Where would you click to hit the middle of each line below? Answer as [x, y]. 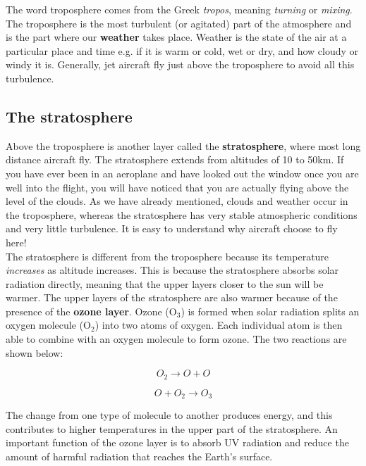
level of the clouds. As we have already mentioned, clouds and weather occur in [177, 201]
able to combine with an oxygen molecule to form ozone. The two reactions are [176, 339]
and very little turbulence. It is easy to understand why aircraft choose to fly [172, 228]
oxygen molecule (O [48, 325]
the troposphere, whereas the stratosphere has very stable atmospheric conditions [182, 214]
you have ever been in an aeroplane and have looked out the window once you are [182, 173]
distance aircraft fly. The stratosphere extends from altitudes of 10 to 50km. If [175, 159]
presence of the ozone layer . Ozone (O [91, 311]
